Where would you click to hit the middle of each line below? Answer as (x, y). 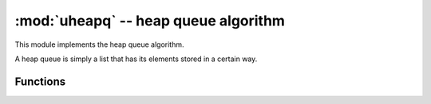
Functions (40, 81)
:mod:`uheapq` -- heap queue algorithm (150, 21)
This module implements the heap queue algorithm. (99, 44)
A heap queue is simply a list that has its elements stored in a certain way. (136, 59)
